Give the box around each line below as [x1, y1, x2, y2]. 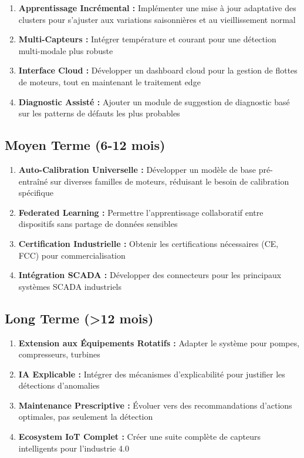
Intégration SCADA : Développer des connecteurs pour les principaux [18, 269, 282, 281]
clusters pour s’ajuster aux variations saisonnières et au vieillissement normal [18, 13, 296, 25]
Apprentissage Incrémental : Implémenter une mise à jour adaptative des [18, 2, 296, 14]
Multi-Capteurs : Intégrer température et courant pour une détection [18, 33, 276, 45]
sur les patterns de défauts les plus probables [18, 107, 180, 119]
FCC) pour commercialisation [18, 249, 126, 261]
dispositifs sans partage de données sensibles [18, 218, 178, 230]
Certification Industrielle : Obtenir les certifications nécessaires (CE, [18, 237, 279, 249]
